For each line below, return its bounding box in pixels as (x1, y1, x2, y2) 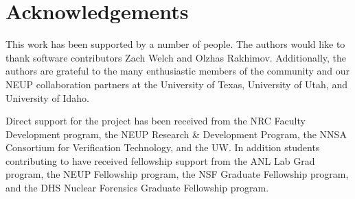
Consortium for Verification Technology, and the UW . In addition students (5, 140, 320, 155)
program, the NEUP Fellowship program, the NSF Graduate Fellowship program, (5, 167, 349, 181)
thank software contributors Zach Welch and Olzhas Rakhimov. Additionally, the (5, 50, 347, 64)
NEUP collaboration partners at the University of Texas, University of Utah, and (5, 77, 347, 91)
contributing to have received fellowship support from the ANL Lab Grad (5, 153, 315, 168)
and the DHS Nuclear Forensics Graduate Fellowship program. (5, 181, 269, 195)
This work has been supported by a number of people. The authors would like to (5, 37, 345, 51)
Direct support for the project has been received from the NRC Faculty (5, 114, 306, 128)
